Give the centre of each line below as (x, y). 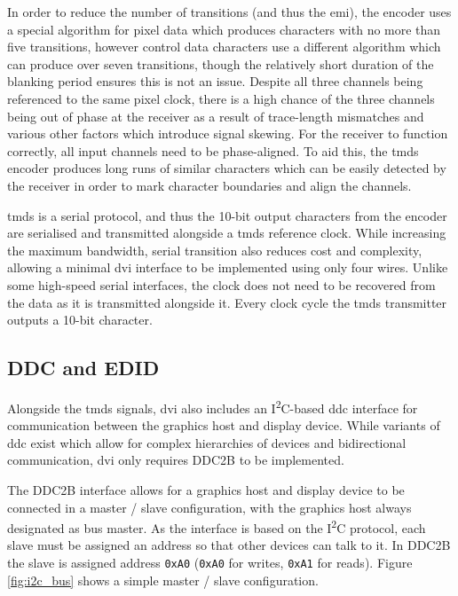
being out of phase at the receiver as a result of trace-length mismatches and (216, 116)
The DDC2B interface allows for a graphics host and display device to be (206, 489)
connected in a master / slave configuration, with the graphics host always (209, 507)
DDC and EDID (83, 368)
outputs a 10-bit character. (80, 320)
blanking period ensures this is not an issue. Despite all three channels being (215, 81)
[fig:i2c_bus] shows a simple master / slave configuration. (163, 580)
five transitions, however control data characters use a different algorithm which (224, 47)
